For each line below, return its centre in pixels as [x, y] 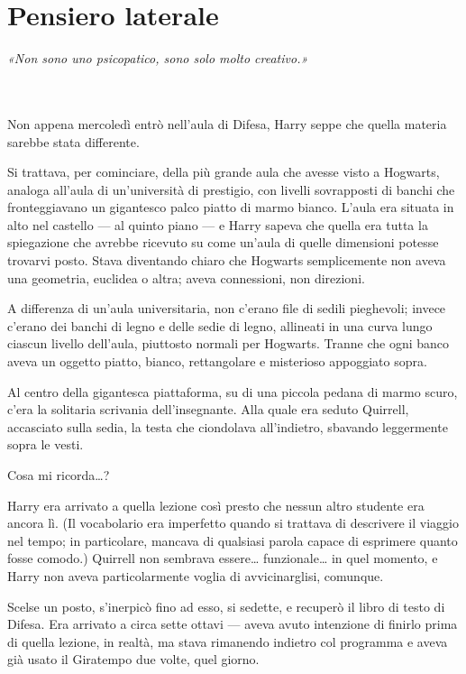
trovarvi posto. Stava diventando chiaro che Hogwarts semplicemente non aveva [227, 260]
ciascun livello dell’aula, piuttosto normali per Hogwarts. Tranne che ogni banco [228, 343]
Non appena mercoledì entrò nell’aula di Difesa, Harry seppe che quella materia [227, 123]
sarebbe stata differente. [73, 141]
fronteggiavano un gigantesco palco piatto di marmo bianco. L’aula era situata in [231, 207]
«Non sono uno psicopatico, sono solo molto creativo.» [158, 58]
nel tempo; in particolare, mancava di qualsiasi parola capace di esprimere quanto [233, 540]
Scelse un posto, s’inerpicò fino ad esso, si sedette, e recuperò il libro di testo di [226, 606]
